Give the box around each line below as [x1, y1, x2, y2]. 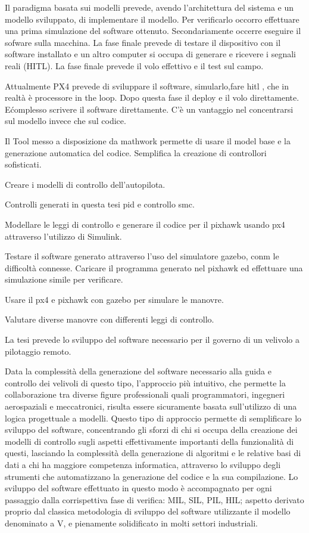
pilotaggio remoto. [5, 345, 71, 357]
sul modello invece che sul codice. [5, 114, 126, 127]
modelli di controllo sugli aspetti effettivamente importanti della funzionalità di [5, 435, 294, 447]
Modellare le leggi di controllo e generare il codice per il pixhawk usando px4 [5, 218, 285, 230]
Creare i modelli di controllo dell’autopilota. [5, 178, 166, 190]
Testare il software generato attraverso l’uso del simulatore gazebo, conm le [5, 250, 279, 262]
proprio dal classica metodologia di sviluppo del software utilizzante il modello [5, 505, 291, 517]
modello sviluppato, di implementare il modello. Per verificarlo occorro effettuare [5, 13, 299, 25]
